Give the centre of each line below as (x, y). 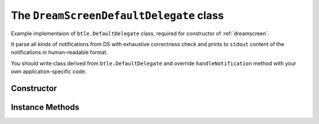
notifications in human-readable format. (59, 53)
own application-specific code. (49, 71)
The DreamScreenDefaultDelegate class (118, 15)
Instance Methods (45, 107)
